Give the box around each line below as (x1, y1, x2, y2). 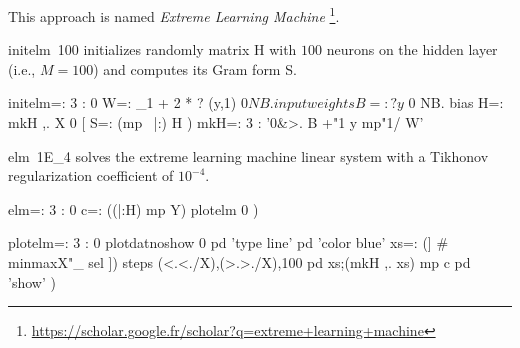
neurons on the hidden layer (326, 39, 498, 60)
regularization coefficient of (8, 165, 174, 186)
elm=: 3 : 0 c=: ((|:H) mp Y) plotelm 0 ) (8, 198, 259, 219)
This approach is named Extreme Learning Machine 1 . (8, 3, 340, 26)
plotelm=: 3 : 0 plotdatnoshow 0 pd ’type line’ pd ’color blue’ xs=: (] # (8, 232, 449, 253)
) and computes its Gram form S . (93, 58, 297, 79)
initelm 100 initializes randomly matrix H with (8, 39, 297, 60)
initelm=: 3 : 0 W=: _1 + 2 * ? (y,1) (8, 92, 237, 113)
